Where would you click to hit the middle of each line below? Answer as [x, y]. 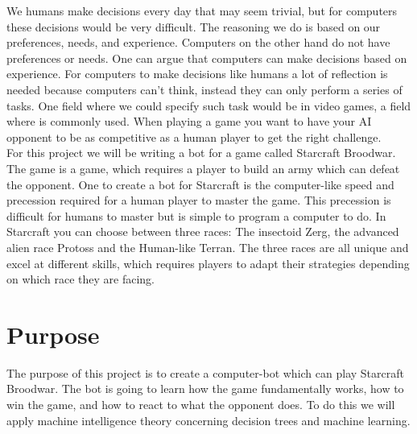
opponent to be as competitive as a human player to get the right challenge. [194, 136]
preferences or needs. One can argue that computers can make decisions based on [207, 58]
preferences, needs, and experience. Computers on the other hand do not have [198, 42]
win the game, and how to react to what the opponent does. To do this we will [201, 404]
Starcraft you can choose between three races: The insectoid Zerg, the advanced [203, 231]
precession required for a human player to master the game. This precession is [199, 200]
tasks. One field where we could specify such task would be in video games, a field [209, 105]
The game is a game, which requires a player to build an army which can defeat [203, 168]
